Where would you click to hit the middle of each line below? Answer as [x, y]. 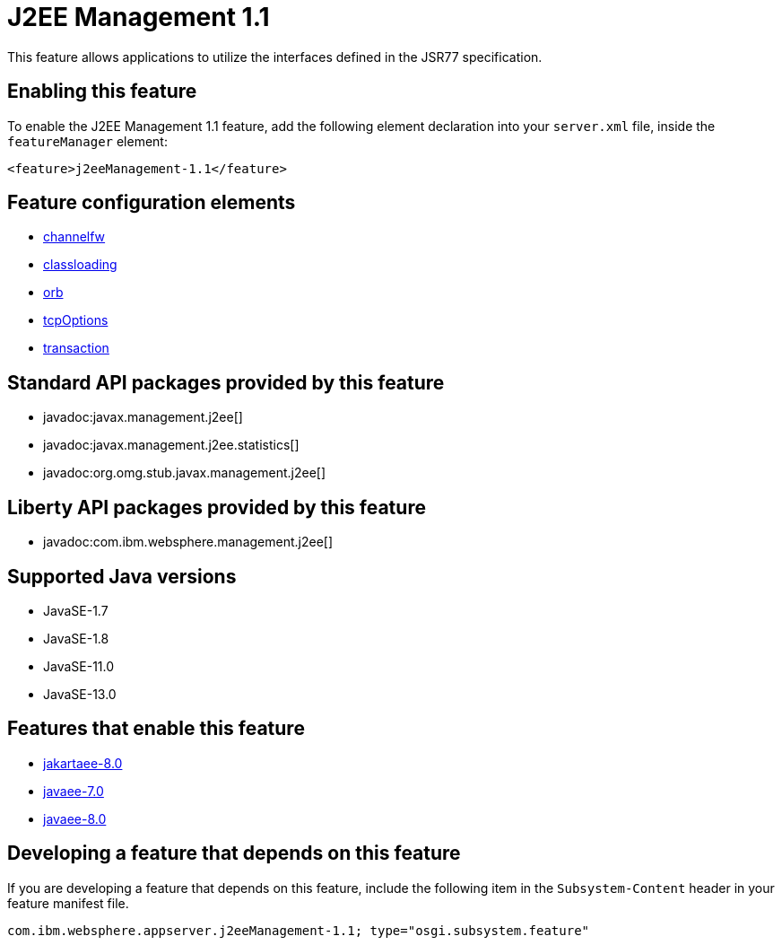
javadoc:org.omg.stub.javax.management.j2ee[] [185, 473]
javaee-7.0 [74, 791]
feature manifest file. [68, 903]
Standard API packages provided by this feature [226, 382]
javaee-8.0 [75, 818]
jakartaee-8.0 [83, 763]
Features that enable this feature [156, 729]
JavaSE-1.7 [76, 610]
